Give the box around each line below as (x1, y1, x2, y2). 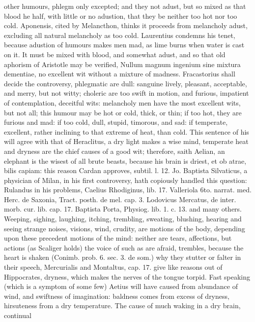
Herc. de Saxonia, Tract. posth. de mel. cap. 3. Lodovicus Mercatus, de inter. (4, 194, 236, 204)
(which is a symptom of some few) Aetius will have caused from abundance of (4, 281, 238, 291)
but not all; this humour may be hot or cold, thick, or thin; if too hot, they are (4, 107, 242, 117)
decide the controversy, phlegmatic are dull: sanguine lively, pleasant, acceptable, (4, 78, 247, 88)
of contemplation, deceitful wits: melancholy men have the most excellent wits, (4, 97, 241, 107)
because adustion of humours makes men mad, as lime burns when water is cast (4, 39, 245, 50)
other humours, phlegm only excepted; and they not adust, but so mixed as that (4, 1, 246, 11)
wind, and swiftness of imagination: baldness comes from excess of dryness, (4, 290, 229, 301)
